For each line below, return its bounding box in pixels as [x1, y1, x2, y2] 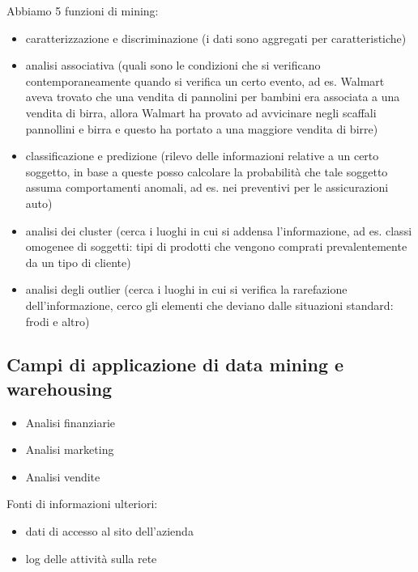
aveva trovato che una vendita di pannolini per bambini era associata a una [25, 88, 400, 105]
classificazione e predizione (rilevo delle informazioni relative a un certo [25, 147, 379, 164]
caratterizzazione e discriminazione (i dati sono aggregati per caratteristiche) [25, 29, 407, 46]
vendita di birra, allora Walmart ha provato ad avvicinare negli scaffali [25, 104, 377, 121]
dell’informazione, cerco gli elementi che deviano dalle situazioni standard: [25, 296, 394, 313]
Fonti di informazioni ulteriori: [6, 495, 158, 512]
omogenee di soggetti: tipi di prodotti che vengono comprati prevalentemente [25, 238, 407, 255]
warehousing [6, 375, 113, 400]
